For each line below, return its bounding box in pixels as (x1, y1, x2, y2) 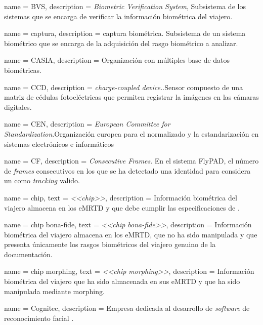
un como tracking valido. (4, 175, 80, 186)
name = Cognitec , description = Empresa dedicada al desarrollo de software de (4, 303, 250, 313)
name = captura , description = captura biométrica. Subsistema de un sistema (4, 28, 246, 38)
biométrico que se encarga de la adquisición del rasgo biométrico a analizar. (4, 37, 238, 48)
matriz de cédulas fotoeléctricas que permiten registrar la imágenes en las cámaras (4, 92, 259, 102)
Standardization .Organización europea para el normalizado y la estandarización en (4, 128, 259, 139)
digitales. (4, 101, 32, 112)
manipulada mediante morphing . (4, 286, 105, 296)
